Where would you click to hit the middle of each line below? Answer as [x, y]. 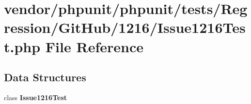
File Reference [94, 46]
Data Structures [45, 77]
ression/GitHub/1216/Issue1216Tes [125, 27]
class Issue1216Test [36, 97]
